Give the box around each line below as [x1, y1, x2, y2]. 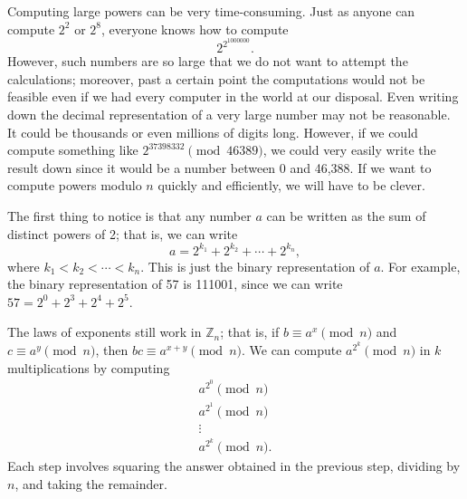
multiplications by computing [7, 358, 170, 377]
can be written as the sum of [266, 206, 426, 225]
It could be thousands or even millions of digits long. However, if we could [7, 122, 418, 141]
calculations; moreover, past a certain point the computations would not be [7, 69, 425, 88]
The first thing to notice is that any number [7, 206, 252, 225]
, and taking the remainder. [14, 474, 167, 493]
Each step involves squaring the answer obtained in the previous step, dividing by [7, 456, 461, 475]
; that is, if [220, 322, 280, 341]
